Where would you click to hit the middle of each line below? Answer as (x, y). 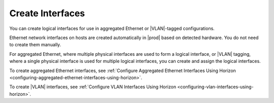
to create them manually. (35, 45)
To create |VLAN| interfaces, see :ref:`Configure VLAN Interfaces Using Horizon (93, 87)
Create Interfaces (47, 13)
